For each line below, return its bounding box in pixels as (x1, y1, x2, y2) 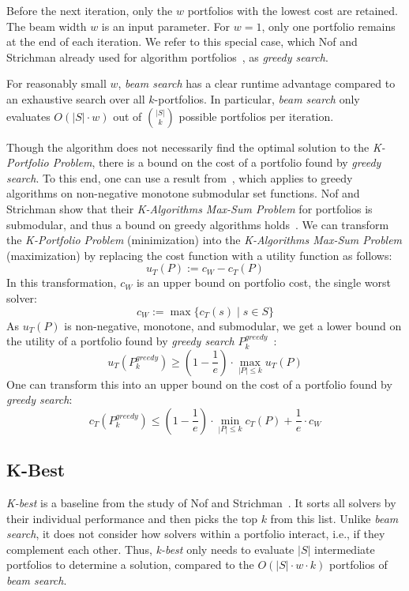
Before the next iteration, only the (6, 2, 173, 18)
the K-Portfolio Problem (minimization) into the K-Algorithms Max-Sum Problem (6, 232, 403, 248)
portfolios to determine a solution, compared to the (6, 556, 254, 573)
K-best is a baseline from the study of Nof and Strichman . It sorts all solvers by (6, 495, 396, 511)
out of (113, 107, 142, 124)
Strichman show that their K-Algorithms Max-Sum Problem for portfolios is (6, 200, 373, 216)
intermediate (314, 540, 375, 557)
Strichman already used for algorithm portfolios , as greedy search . (6, 48, 328, 65)
